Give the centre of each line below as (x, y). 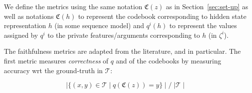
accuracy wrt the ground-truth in (53, 70)
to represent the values (203, 25)
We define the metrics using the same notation (73, 6)
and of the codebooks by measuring (168, 60)
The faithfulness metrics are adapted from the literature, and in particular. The (122, 51)
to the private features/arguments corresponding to (124, 35)
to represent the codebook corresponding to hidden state (162, 16)
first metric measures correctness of (56, 60)
